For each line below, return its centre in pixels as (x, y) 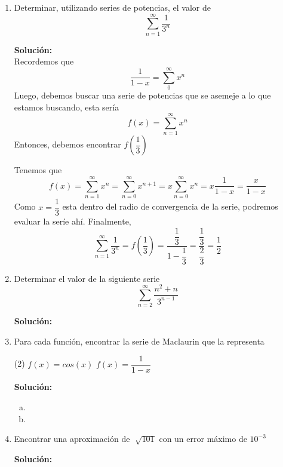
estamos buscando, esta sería (67, 107)
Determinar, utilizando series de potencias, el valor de (112, 7)
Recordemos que (44, 61)
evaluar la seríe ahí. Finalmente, (73, 221)
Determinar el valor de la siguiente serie (87, 278)
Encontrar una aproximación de (72, 439)
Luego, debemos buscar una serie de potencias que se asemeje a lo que (142, 95)
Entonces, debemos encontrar (67, 144)
